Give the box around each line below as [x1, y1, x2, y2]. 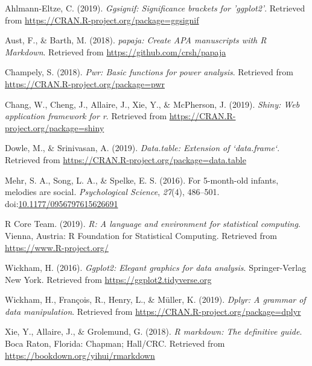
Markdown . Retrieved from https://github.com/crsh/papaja [5, 45, 226, 58]
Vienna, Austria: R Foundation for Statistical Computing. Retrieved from [5, 229, 277, 241]
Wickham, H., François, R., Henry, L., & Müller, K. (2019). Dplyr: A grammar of [5, 293, 306, 306]
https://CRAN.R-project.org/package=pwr [5, 77, 165, 90]
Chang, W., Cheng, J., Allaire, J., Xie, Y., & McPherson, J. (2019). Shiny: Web [5, 98, 300, 110]
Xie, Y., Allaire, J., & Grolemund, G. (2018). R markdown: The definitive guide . [5, 325, 302, 338]
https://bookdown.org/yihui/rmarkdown [5, 349, 155, 361]
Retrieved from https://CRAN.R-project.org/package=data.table [5, 153, 246, 166]
